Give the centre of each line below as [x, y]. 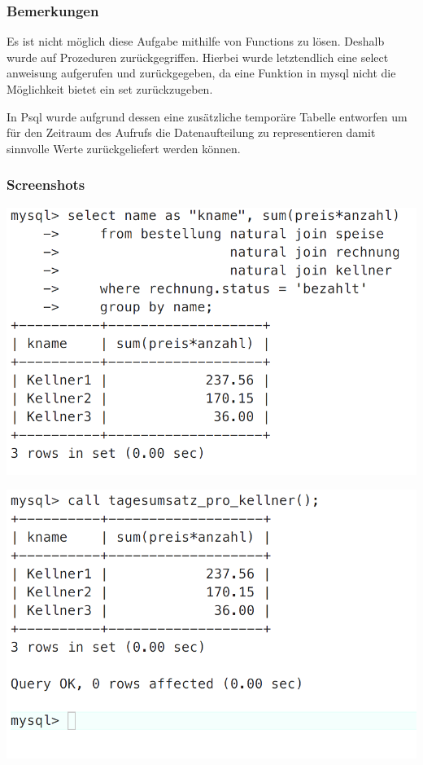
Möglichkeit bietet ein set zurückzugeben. [110, 89]
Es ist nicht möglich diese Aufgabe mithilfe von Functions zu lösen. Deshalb [196, 41]
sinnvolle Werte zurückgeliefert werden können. [124, 148]
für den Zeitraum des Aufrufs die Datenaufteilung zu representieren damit [191, 132]
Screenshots [46, 185]
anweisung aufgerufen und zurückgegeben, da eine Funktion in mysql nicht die [201, 73]
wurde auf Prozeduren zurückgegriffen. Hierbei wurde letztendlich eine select [198, 57]
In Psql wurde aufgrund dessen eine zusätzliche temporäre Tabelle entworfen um [207, 116]
